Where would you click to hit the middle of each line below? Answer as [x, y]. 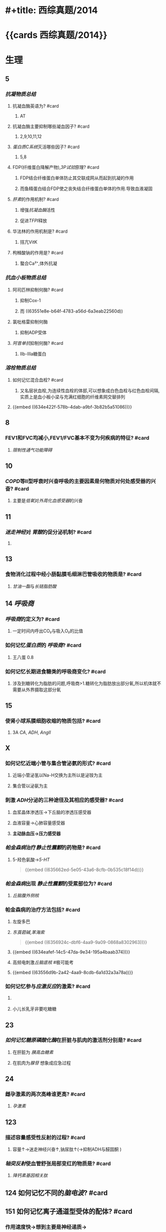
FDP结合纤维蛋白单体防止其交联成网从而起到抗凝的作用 [77, 178]
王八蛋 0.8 [23, 657]
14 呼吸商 [19, 603]
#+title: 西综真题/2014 [51, 10]
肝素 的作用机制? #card [35, 200]
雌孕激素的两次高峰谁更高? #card [45, 1094]
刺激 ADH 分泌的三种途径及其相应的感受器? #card [64, 800]
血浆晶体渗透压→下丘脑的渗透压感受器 [52, 812]
